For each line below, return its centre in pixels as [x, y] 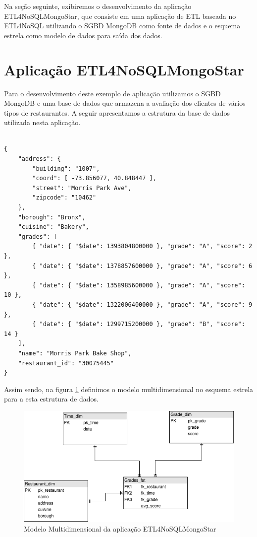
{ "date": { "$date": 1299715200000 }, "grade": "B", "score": [139, 324]
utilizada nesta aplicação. [42, 122]
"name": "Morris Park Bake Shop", [75, 353]
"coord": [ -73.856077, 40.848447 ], [94, 178]
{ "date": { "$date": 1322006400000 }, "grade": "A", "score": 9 [142, 304]
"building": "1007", [66, 168]
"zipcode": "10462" [64, 198]
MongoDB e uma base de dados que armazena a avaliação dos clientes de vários [125, 103]
